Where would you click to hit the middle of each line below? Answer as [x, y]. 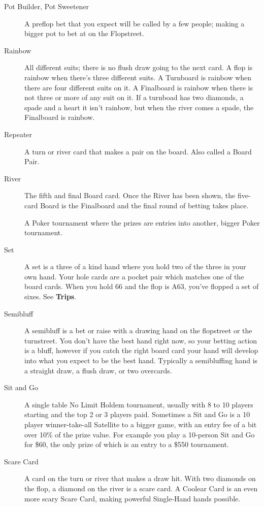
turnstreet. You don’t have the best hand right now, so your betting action [141, 340]
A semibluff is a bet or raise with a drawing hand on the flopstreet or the [138, 330]
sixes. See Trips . [51, 296]
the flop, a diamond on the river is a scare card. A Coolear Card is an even [141, 488]
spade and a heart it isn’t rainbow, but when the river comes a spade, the [139, 107]
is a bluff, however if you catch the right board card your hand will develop [141, 350]
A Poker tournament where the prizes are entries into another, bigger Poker [142, 222]
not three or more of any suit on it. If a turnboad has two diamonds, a [134, 97]
